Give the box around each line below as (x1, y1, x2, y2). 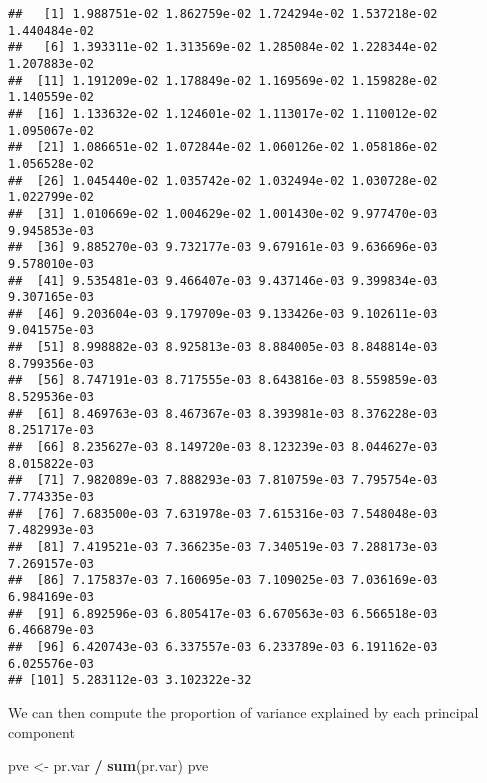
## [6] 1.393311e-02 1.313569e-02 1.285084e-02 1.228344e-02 (8, 40, 438, 55)
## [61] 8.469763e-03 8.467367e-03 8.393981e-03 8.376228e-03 (8, 406, 438, 421)
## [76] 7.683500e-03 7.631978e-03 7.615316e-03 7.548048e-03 (8, 506, 438, 521)
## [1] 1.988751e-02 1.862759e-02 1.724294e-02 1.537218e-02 (8, 7, 438, 21)
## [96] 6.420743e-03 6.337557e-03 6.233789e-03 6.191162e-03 (8, 639, 438, 654)
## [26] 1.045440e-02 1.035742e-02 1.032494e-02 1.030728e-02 (8, 173, 438, 188)
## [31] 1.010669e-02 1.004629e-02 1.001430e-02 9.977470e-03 (8, 206, 438, 221)
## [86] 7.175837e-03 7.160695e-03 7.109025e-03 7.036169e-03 (8, 573, 438, 588)
